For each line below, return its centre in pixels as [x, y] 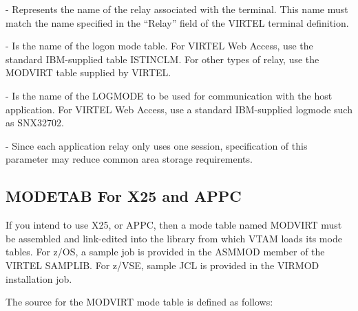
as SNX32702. [35, 123]
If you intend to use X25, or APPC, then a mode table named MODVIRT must [174, 225]
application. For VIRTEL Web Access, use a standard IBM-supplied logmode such [179, 109]
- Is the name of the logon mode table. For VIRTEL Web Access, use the [159, 46]
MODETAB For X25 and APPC [124, 196]
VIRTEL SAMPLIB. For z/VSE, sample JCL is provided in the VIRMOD [162, 265]
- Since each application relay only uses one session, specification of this [157, 145]
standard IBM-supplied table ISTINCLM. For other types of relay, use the [162, 59]
